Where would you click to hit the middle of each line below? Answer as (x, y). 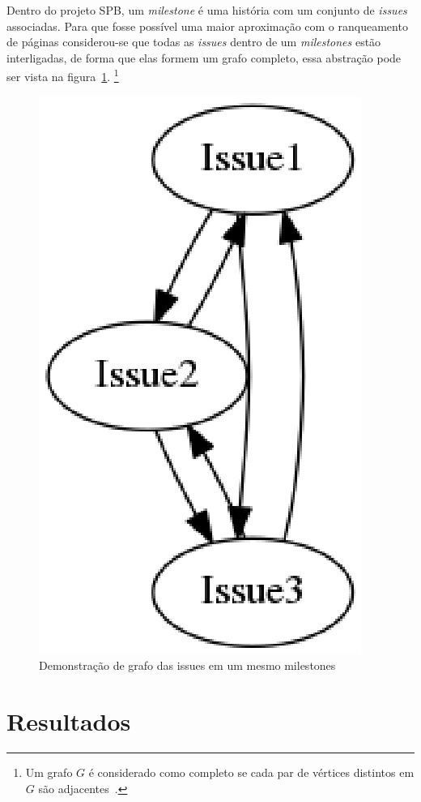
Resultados (69, 721)
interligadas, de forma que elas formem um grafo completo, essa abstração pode (204, 57)
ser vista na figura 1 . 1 (63, 75)
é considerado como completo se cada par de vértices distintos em (251, 772)
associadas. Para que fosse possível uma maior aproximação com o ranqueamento (207, 26)
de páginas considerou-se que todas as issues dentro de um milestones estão (194, 42)
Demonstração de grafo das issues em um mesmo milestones (187, 665)
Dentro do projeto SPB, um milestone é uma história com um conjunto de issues (207, 10)
